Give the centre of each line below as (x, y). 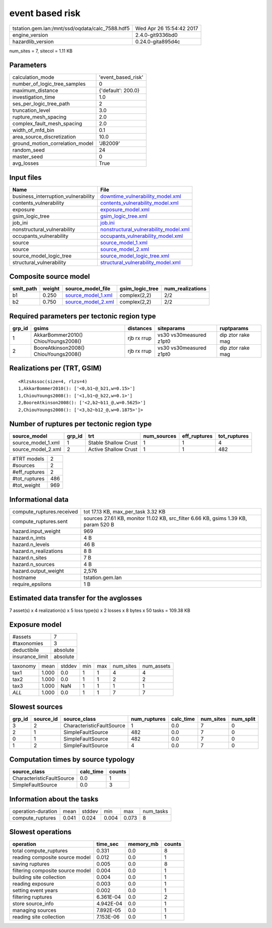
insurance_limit (30, 657)
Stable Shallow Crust (113, 443)
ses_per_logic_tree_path (41, 104)
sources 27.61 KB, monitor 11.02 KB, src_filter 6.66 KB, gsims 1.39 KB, (165, 518)
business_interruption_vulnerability (54, 196)
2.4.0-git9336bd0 (157, 35)
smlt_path (25, 289)
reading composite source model (51, 857)
